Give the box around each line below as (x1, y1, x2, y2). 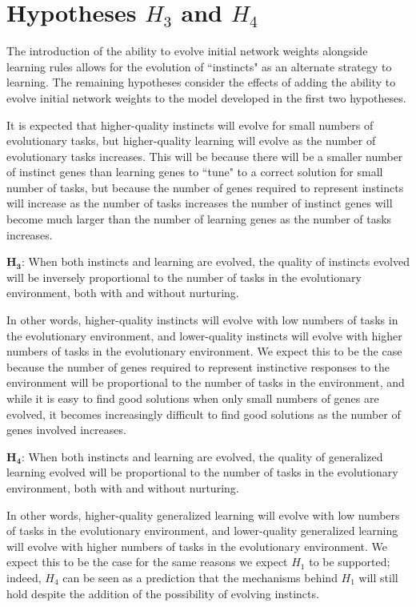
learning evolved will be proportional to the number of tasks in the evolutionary (6, 464, 398, 480)
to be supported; (309, 553, 390, 570)
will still (358, 569, 398, 585)
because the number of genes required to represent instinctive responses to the (6, 358, 390, 375)
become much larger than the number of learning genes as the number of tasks (6, 211, 392, 227)
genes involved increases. (6, 421, 126, 438)
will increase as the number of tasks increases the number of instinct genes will (6, 195, 393, 211)
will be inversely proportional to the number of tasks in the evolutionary (6, 268, 362, 285)
